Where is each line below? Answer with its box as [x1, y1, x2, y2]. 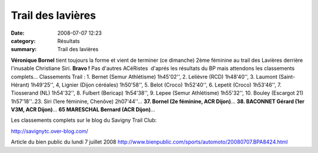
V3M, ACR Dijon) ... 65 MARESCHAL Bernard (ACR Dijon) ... [11, 106, 155, 113]
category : [11, 37, 36, 44]
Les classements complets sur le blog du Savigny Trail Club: [11, 117, 157, 124]
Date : [11, 29, 25, 36]
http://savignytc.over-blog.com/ [11, 127, 88, 135]
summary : [11, 46, 37, 53]
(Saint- [279, 73, 296, 80]
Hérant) [11, 81, 29, 88]
